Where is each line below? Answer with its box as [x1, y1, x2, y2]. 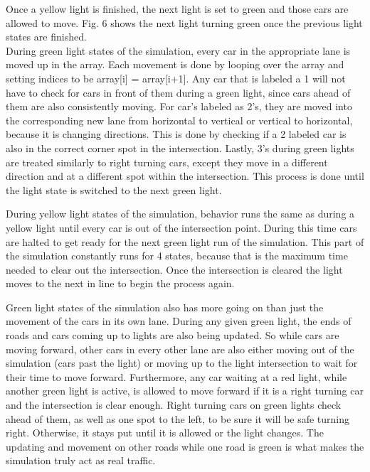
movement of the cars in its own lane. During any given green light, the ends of [6, 313, 351, 328]
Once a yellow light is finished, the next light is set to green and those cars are [6, 1, 349, 16]
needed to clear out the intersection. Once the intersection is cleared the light [6, 262, 343, 277]
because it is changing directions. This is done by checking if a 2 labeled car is [6, 127, 347, 141]
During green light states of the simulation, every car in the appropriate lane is [6, 43, 351, 58]
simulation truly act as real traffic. [6, 453, 156, 468]
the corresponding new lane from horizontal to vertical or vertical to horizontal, [6, 112, 353, 127]
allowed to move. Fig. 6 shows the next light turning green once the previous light [6, 15, 363, 30]
